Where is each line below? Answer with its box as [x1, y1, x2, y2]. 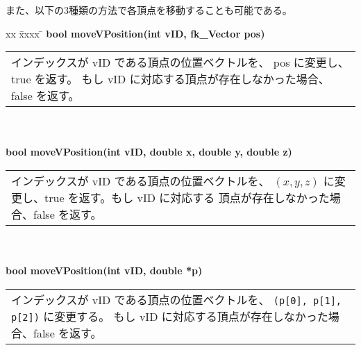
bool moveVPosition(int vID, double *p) [6, 263, 203, 278]
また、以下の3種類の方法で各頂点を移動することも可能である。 [6, 3, 292, 17]
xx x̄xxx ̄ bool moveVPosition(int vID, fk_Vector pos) [6, 26, 265, 40]
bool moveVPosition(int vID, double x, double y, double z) [6, 144, 292, 159]
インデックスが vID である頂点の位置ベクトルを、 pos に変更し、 [11, 54, 349, 71]
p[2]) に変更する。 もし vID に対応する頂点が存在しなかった [11, 308, 328, 324]
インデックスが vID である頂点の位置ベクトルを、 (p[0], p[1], [11, 291, 342, 308]
